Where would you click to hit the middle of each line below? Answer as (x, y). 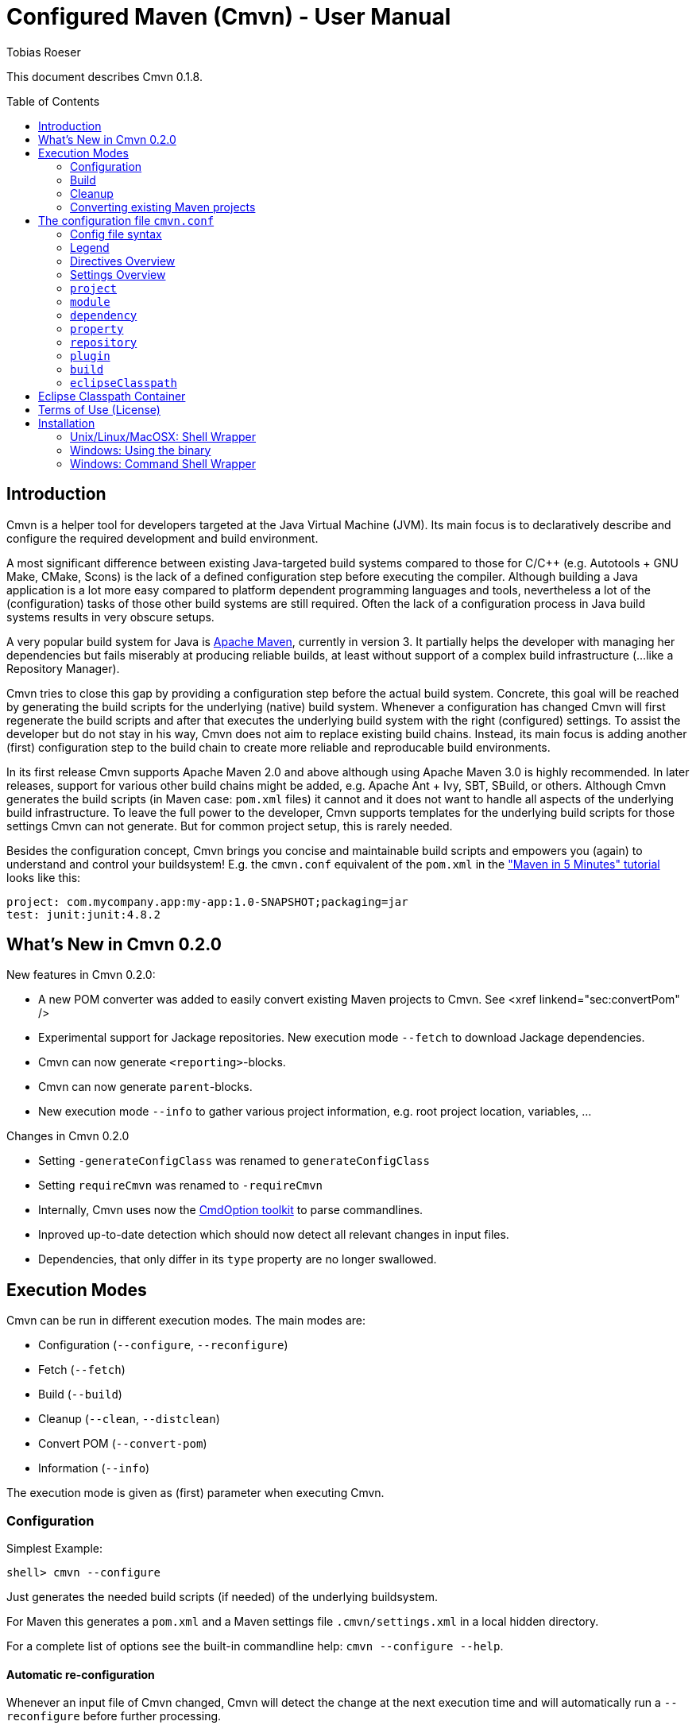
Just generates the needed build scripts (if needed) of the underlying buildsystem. (222, 1597)
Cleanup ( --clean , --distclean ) (129, 1419)
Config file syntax (116, 234)
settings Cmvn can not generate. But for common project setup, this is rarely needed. (230, 826)
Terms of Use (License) (99, 409)
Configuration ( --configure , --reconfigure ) (163, 1345)
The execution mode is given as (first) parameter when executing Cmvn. (195, 1493)
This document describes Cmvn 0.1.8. (104, 76)
